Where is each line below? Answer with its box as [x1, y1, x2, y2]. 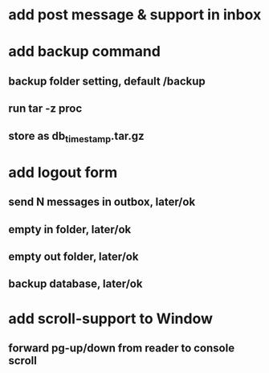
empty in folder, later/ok [8, 223, 132, 236]
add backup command [8, 43, 161, 61]
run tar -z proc [8, 102, 83, 116]
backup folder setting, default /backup [8, 74, 206, 88]
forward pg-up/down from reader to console [8, 342, 235, 355]
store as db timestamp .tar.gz [8, 129, 145, 145]
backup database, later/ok [8, 277, 143, 291]
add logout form [8, 163, 118, 182]
